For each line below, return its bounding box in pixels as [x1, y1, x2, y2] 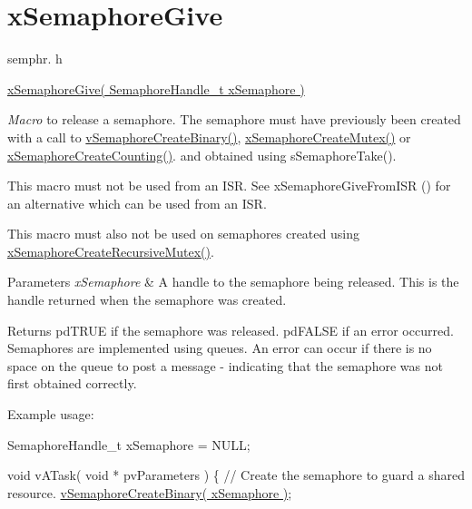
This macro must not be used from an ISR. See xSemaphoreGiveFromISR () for [7, 176, 451, 195]
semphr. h [7, 49, 63, 68]
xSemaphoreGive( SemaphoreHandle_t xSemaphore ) [7, 79, 305, 98]
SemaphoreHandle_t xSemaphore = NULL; [7, 435, 251, 454]
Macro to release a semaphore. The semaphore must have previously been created [7, 110, 461, 129]
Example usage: [7, 405, 94, 424]
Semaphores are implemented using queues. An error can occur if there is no [7, 338, 432, 357]
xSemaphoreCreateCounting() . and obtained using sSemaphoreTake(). [7, 145, 397, 164]
